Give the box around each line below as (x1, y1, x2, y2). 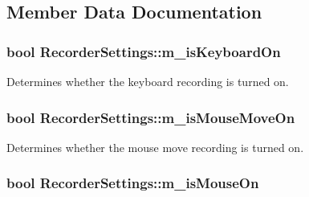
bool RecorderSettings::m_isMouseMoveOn (6, 107, 295, 127)
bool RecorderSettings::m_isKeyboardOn (6, 41, 281, 61)
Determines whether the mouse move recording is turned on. (6, 138, 304, 155)
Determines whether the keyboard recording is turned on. (6, 73, 289, 89)
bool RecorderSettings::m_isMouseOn (6, 173, 259, 193)
